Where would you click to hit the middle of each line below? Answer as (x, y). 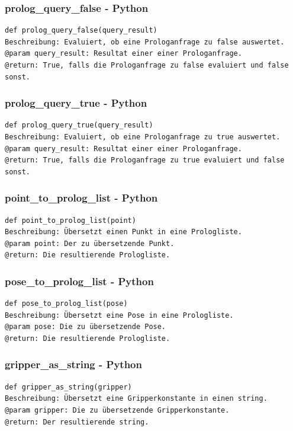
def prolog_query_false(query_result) (81, 31)
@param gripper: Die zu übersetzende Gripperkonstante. (117, 410)
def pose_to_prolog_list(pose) (66, 304)
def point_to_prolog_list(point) (70, 220)
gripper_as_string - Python (73, 364)
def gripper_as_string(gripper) (68, 387)
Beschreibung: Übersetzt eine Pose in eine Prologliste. (119, 315)
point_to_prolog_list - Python (81, 198)
